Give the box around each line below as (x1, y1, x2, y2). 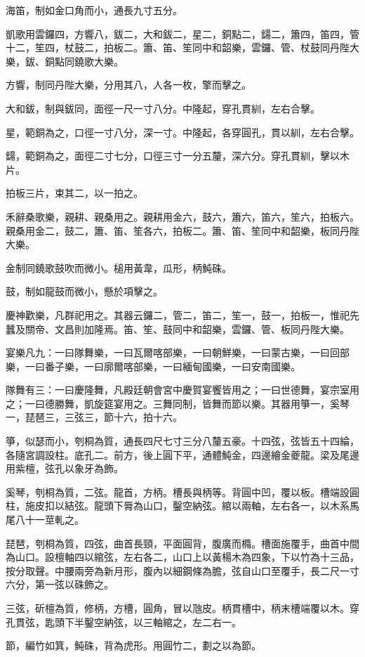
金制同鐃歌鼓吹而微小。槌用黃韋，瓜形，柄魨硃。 (6, 260, 232, 275)
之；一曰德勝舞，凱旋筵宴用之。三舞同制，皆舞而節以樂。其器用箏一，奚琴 (6, 396, 350, 410)
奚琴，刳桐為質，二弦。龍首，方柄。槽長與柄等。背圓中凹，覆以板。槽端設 (6, 484, 350, 499)
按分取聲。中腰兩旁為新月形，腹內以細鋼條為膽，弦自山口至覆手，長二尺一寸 (6, 563, 359, 578)
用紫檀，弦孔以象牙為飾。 (6, 461, 124, 476)
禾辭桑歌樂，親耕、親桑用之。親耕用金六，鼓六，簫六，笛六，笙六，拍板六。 (6, 209, 359, 223)
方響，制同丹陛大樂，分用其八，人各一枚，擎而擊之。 (6, 77, 251, 92)
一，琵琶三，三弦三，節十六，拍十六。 (6, 410, 182, 424)
